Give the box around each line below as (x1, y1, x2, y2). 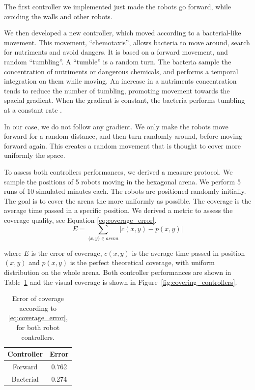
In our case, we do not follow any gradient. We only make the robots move (4, 121, 228, 131)
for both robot (16, 322, 60, 332)
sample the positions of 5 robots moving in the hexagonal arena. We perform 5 (4, 176, 241, 186)
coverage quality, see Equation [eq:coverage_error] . (4, 214, 157, 225)
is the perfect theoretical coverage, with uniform (70, 257, 215, 268)
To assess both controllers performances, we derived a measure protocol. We (4, 166, 233, 177)
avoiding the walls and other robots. (4, 11, 113, 21)
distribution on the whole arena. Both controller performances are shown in (4, 267, 231, 277)
